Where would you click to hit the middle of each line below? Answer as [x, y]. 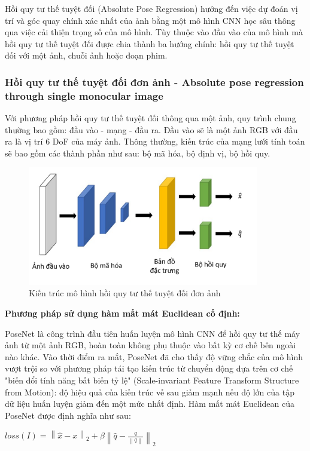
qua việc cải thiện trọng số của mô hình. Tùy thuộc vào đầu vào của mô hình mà [154, 32]
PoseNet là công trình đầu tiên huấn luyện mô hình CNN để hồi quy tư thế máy [153, 333]
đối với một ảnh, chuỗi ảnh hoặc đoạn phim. [86, 55]
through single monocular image [84, 95]
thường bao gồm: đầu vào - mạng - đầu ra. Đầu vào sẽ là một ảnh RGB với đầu [151, 129]
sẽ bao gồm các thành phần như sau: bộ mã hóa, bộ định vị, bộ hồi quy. [138, 153]
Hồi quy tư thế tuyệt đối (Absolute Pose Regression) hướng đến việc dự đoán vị [151, 8]
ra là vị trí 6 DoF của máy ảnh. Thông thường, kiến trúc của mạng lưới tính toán [155, 141]
